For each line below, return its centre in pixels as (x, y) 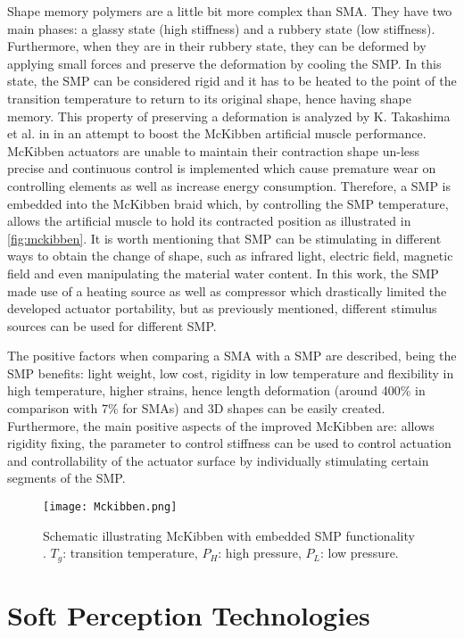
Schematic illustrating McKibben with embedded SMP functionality (229, 535)
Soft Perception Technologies (189, 614)
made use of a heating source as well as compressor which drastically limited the (227, 290)
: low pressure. (360, 553)
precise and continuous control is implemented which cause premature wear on (222, 168)
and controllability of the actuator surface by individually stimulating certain (218, 460)
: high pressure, (260, 553)
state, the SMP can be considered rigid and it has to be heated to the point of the (232, 81)
